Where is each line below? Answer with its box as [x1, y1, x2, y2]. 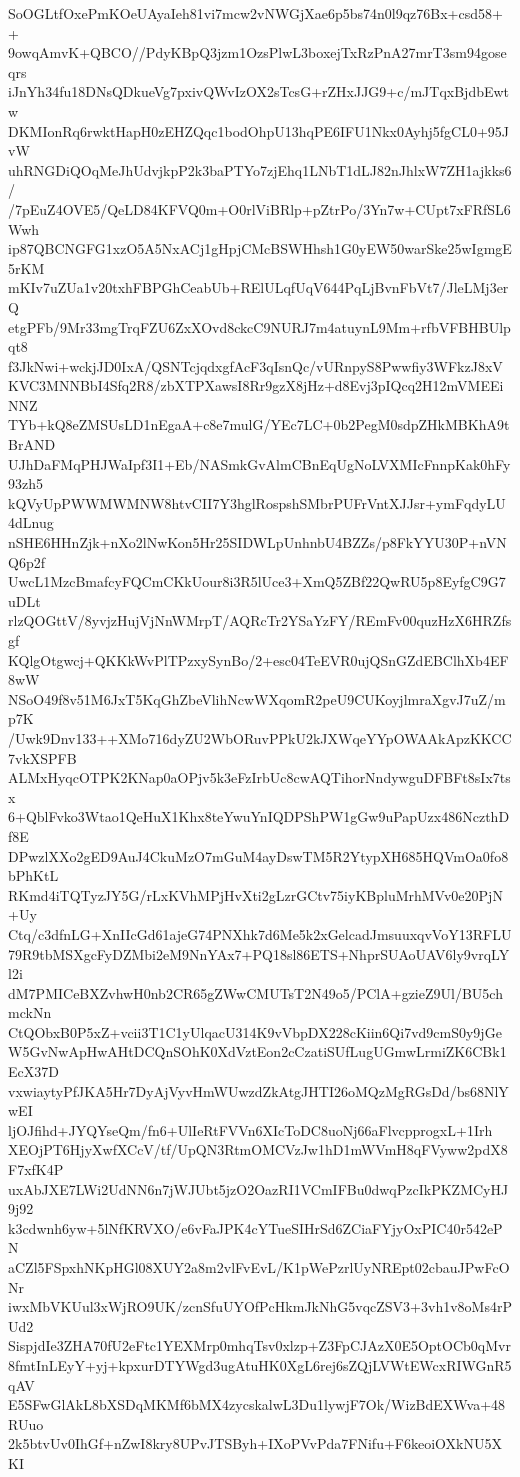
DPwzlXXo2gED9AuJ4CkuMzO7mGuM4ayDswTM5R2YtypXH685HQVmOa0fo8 [8, 845, 509, 866]
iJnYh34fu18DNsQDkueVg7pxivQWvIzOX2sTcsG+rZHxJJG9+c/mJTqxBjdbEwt [8, 81, 510, 102]
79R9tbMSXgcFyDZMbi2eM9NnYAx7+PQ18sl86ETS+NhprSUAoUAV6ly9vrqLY [8, 943, 510, 964]
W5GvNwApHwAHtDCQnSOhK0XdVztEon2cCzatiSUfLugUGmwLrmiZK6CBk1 [8, 1041, 507, 1062]
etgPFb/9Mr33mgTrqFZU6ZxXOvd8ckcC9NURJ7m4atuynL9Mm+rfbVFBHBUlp [8, 316, 511, 337]
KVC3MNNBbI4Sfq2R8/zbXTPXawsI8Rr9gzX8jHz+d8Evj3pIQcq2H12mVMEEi [8, 375, 504, 396]
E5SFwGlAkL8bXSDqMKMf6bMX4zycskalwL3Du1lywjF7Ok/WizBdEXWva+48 [8, 1394, 506, 1415]
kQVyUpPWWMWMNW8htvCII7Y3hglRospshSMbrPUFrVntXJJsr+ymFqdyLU [8, 492, 506, 513]
